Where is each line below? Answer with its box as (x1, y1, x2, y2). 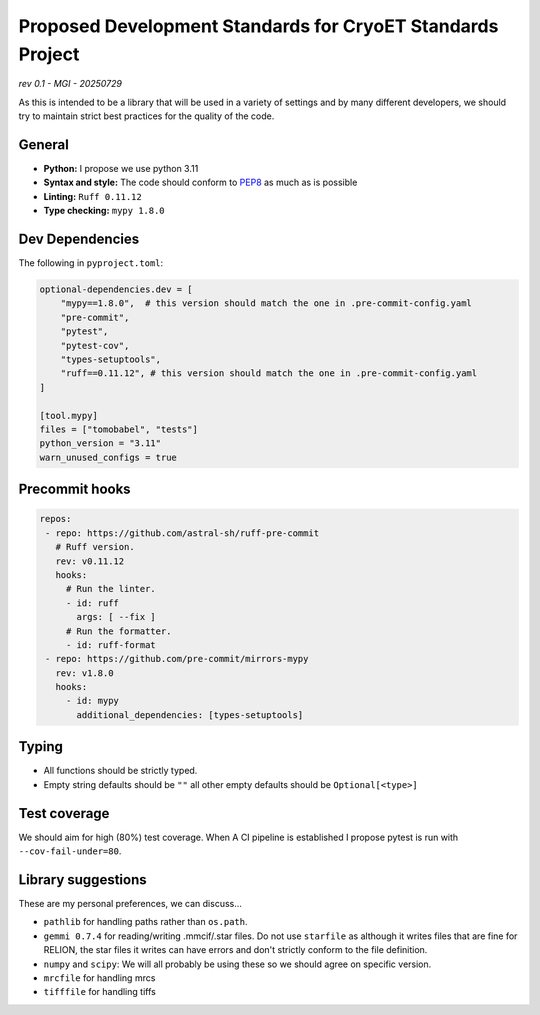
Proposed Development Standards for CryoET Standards (18, 15, 499, 37)
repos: (39, 513, 72, 525)
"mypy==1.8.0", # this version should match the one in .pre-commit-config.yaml (60, 298, 472, 309)
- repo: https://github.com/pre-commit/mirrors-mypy (45, 653, 309, 665)
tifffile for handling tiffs (43, 986, 157, 998)
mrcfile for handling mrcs (43, 971, 156, 984)
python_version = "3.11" (39, 438, 162, 449)
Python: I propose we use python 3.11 (43, 163, 199, 175)
